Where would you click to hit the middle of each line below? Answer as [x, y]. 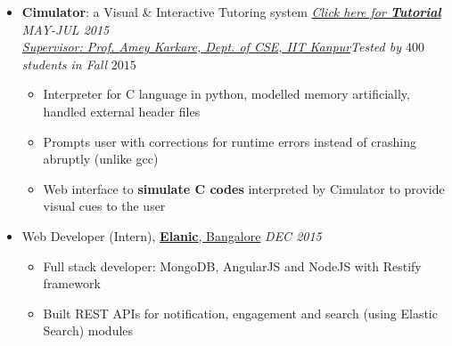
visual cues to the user [104, 206]
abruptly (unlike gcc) [101, 159]
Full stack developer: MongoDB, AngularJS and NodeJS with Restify [232, 266]
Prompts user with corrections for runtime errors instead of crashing [230, 141]
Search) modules [88, 330]
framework [72, 283]
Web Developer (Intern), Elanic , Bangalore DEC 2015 [172, 235]
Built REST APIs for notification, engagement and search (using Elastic [240, 313]
